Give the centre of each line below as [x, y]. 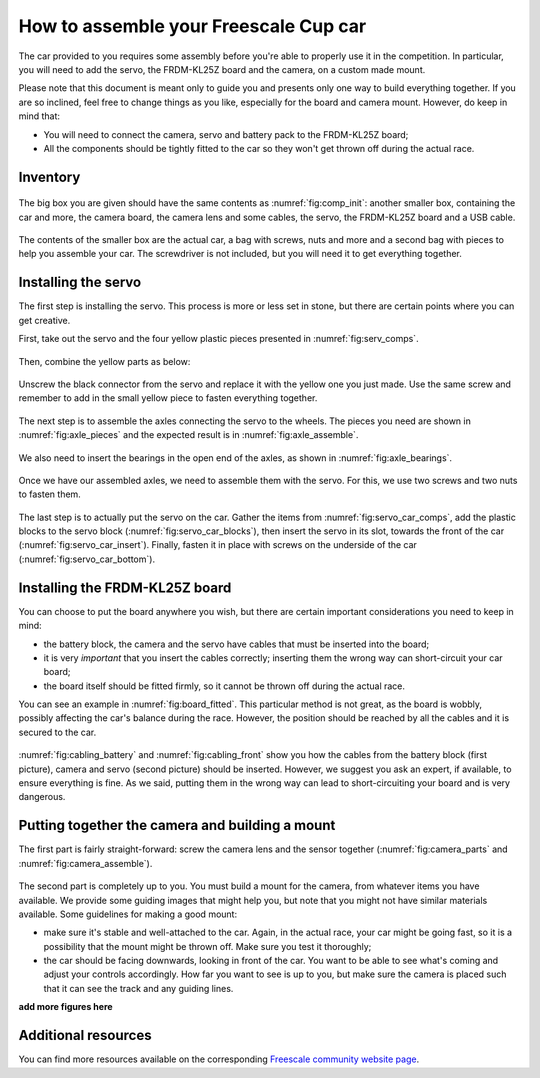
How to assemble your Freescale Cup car [192, 26]
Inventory [49, 176]
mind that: [39, 116]
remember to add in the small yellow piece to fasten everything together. [168, 398]
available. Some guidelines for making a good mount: [128, 914]
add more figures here [66, 1007]
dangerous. [42, 797]
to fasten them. [50, 494]
